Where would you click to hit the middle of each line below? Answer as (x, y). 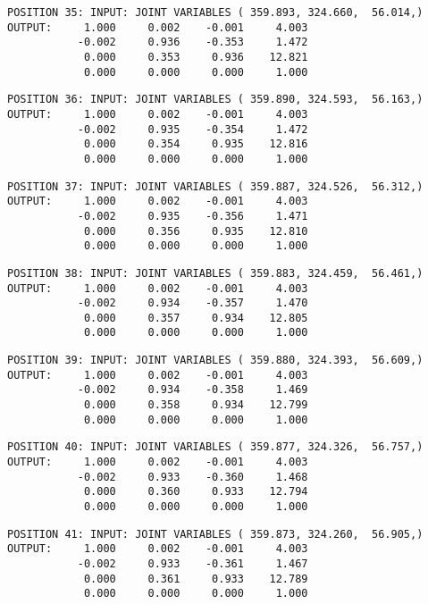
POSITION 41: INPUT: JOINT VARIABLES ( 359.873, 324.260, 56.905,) (215, 534)
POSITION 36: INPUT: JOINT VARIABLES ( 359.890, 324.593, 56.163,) (215, 100)
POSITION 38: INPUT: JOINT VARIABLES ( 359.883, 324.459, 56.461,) (215, 273)
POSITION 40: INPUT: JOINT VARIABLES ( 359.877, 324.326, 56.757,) (215, 447)
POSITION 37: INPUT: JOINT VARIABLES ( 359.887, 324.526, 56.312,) (215, 186)
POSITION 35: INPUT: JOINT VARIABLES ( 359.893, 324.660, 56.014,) (215, 13)
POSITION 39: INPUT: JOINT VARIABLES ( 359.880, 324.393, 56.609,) (215, 361)
